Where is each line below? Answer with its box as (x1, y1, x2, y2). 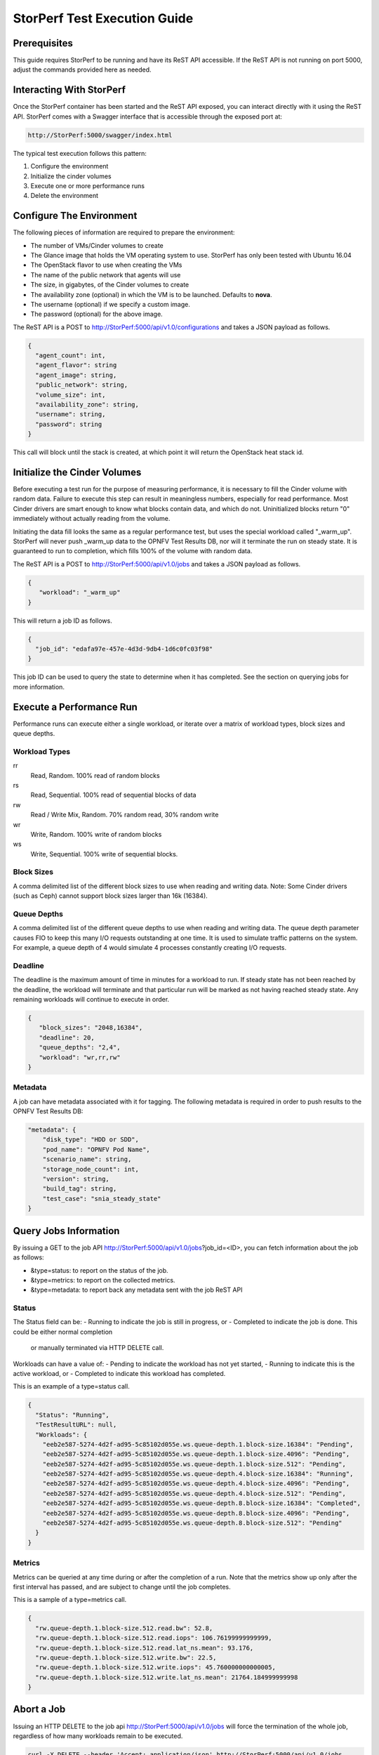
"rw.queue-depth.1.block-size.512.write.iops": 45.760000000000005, (35, 1664, 277, 1671)
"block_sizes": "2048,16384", (39, 1024, 143, 1032)
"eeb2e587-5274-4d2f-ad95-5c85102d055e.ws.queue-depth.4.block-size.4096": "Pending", (42, 1480, 350, 1488)
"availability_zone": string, (35, 401, 140, 409)
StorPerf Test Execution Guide (13, 11, 194, 26)
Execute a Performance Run (13, 701, 138, 713)
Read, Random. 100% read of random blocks (30, 771, 161, 779)
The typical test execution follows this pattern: (13, 149, 147, 157)
